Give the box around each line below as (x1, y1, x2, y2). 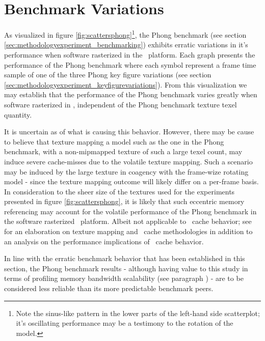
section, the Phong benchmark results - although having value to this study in (4, 263, 248, 273)
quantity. (4, 109, 32, 120)
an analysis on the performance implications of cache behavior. (4, 236, 204, 246)
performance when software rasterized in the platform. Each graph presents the (4, 49, 255, 60)
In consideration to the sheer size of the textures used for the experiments (4, 186, 235, 196)
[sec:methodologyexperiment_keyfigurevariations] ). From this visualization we (4, 79, 247, 90)
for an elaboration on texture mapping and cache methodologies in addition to (4, 226, 253, 237)
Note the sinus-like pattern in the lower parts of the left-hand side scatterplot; (16, 307, 260, 318)
